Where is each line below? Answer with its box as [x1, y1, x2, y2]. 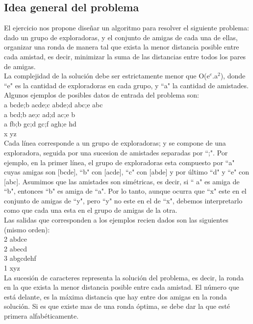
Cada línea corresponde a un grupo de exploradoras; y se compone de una [4, 138, 226, 148]
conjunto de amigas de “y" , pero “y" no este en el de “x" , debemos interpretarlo [4, 195, 243, 205]
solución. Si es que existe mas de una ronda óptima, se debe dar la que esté [4, 301, 230, 311]
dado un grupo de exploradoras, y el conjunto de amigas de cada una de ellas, [4, 32, 238, 42]
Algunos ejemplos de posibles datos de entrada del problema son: [4, 90, 199, 100]
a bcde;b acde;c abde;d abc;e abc [4, 99, 103, 109]
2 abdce [4, 234, 27, 244]
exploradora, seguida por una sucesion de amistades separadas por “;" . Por [4, 147, 228, 157]
